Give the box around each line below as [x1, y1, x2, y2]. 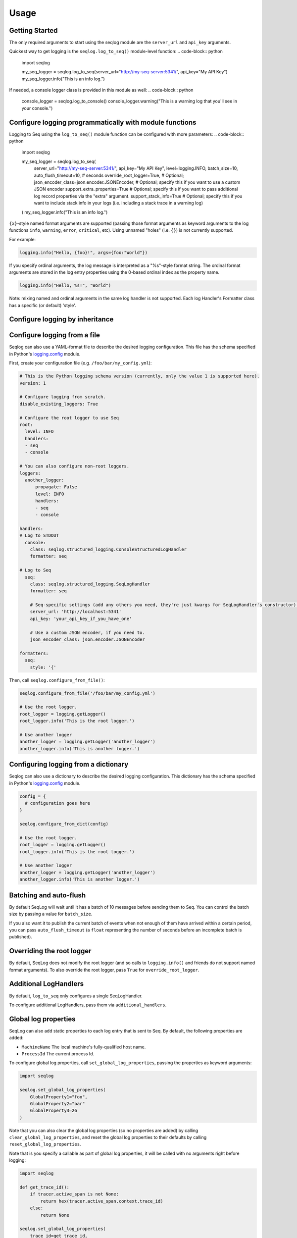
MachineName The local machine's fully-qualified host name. [21, 1044, 146, 1050]
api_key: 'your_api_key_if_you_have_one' [30, 616, 132, 621]
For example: [9, 236, 36, 242]
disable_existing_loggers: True [19, 401, 99, 407]
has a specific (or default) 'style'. [9, 302, 76, 308]
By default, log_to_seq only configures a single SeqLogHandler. [9, 993, 143, 999]
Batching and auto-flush [9, 891, 86, 899]
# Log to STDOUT [19, 533, 59, 538]
